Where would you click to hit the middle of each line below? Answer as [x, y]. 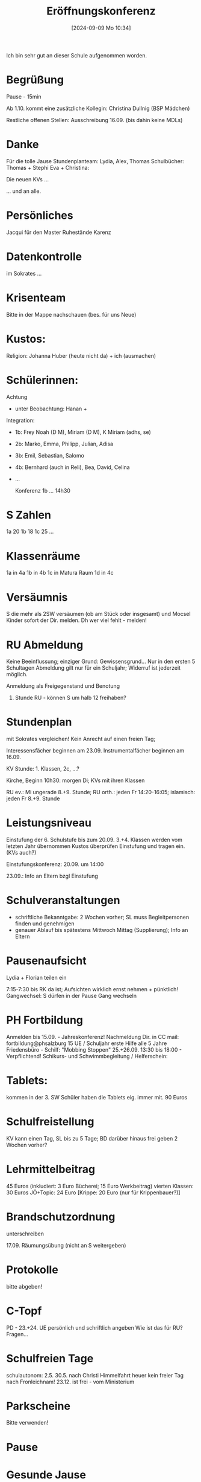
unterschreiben [25, 1234]
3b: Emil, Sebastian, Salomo [49, 455]
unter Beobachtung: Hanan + [51, 409]
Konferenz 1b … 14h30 [43, 490]
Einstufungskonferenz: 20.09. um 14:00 [55, 864]
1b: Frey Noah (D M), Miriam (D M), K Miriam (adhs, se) [83, 432]
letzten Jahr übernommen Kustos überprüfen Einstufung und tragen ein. [96, 846]
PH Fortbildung [45, 1020]
